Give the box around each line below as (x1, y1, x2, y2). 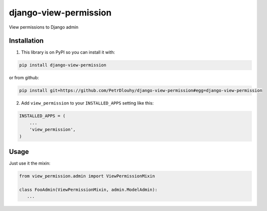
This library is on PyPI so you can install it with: (21, 49, 115, 55)
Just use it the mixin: (9, 160, 50, 166)
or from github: (9, 75, 39, 81)
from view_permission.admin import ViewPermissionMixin (19, 173, 155, 179)
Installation (9, 37, 44, 45)
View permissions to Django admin (9, 24, 79, 30)
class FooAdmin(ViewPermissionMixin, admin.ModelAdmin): (19, 187, 158, 192)
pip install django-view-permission (19, 62, 107, 68)
